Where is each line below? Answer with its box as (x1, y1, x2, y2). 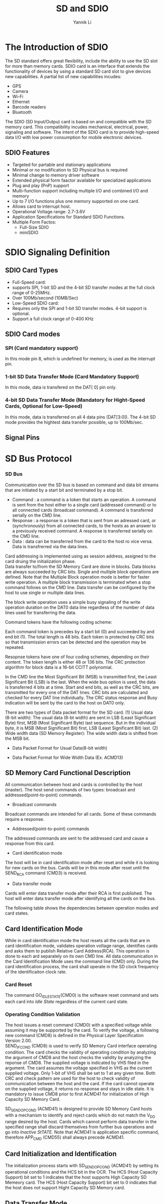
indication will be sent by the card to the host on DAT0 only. (5, 700, 125, 705)
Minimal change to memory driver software (12, 172, 99, 178)
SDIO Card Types (5, 266, 58, 275)
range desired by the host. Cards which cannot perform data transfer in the (5, 1119, 157, 1124)
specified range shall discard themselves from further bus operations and (5, 1123, 154, 1130)
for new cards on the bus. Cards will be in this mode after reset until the (5, 865, 149, 871)
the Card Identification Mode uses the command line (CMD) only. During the (5, 958, 159, 964)
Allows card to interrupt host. (12, 203, 71, 209)
